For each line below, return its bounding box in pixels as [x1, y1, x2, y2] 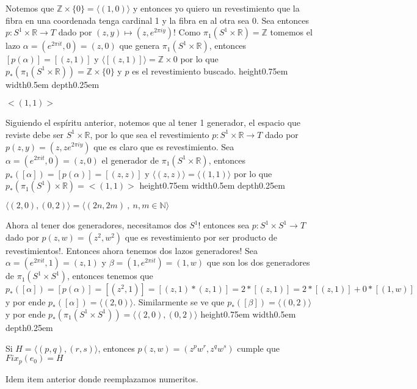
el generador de [101, 153, 159, 166]
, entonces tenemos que [67, 269, 153, 282]
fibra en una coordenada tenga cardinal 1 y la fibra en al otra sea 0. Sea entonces [5, 13, 309, 26]
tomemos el [270, 26, 313, 38]
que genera [119, 39, 160, 52]
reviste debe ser [5, 128, 64, 140]
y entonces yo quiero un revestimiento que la [132, 2, 300, 14]
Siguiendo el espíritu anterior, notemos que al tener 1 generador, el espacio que [5, 116, 301, 129]
